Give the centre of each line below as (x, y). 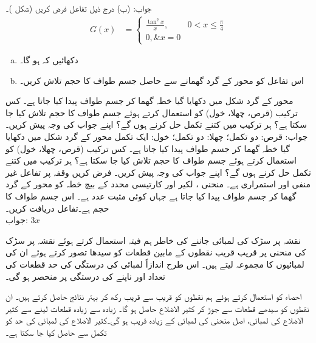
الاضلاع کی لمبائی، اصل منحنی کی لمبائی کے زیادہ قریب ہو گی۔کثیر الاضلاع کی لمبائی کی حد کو (154, 320)
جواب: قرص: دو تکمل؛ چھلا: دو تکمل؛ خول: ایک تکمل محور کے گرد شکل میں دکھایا (157, 137)
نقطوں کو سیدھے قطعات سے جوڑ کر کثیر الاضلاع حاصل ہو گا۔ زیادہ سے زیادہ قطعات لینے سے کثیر (157, 308)
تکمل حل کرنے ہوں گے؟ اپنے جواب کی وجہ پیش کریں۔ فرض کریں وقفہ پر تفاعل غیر (158, 172)
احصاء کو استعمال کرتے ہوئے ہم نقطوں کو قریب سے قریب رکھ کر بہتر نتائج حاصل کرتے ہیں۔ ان (153, 296)
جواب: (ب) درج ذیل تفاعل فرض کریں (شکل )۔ (79, 8)
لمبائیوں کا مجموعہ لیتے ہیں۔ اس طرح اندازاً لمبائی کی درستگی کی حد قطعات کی (155, 264)
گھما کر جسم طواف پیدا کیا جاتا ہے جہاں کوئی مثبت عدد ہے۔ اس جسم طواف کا (151, 196)
